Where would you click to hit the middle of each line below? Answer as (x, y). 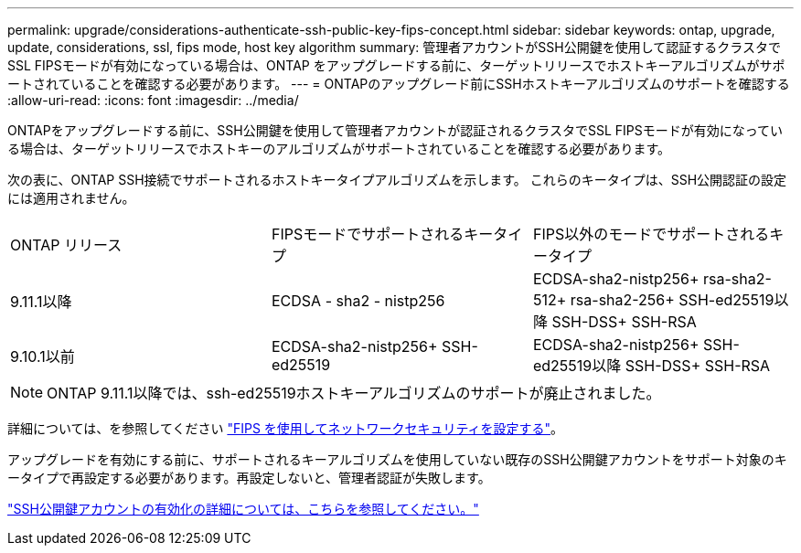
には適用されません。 (71, 198)
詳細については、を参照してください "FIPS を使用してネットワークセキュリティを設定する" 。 (286, 428)
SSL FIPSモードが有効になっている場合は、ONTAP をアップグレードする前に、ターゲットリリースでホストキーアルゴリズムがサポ (396, 65)
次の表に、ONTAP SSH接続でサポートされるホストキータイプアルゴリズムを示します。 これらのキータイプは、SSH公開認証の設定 (397, 180)
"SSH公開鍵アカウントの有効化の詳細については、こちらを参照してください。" (243, 509)
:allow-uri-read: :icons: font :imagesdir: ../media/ (153, 100)
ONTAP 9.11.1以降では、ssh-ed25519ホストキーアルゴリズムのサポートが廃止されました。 (354, 393)
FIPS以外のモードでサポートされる (651, 234)
